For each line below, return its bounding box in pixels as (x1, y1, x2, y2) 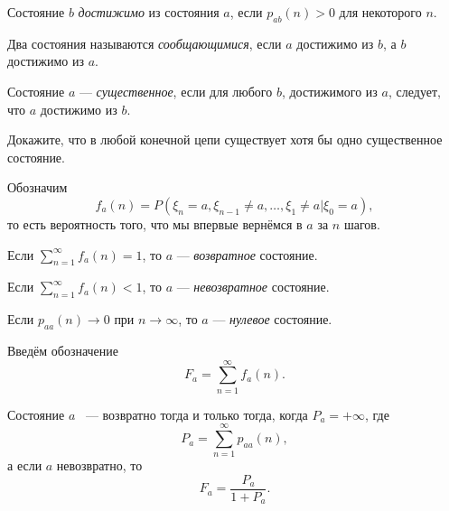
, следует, (388, 81, 441, 100)
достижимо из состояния (78, 3, 220, 21)
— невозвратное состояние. (176, 277, 330, 296)
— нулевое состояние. (212, 310, 332, 329)
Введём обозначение (7, 340, 119, 359)
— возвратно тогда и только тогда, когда (85, 404, 308, 423)
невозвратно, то (56, 456, 143, 475)
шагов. (343, 214, 380, 233)
